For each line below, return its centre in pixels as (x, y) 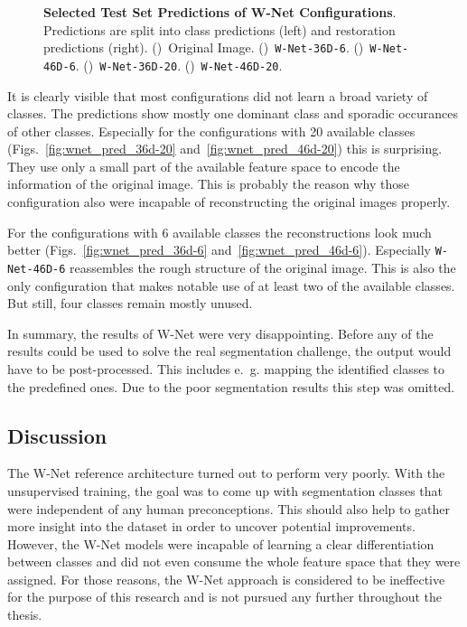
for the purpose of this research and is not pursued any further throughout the (225, 597)
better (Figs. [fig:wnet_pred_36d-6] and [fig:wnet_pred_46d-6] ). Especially (219, 250)
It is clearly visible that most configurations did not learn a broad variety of (218, 95)
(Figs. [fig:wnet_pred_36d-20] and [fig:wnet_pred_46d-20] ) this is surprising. (225, 149)
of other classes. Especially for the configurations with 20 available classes (211, 131)
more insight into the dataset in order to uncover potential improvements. (211, 526)
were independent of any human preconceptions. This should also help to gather (229, 508)
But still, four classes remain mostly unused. (130, 303)
